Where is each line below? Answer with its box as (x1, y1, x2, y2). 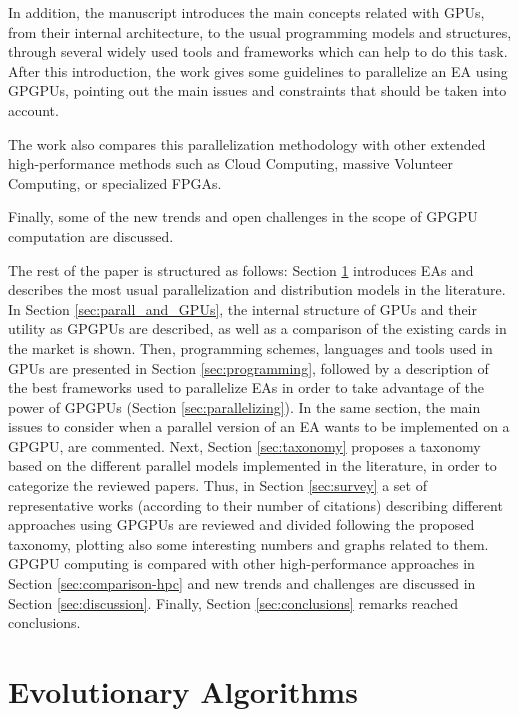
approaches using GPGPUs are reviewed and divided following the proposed (8, 514, 475, 535)
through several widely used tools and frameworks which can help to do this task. (8, 41, 508, 62)
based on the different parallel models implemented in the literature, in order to (8, 455, 497, 476)
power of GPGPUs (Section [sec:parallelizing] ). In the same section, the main (8, 396, 481, 417)
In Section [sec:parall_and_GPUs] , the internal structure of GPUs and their (8, 298, 477, 319)
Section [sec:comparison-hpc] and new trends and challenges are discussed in (8, 573, 476, 594)
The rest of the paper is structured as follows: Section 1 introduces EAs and (8, 259, 474, 280)
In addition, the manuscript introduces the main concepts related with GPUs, (8, 2, 485, 22)
